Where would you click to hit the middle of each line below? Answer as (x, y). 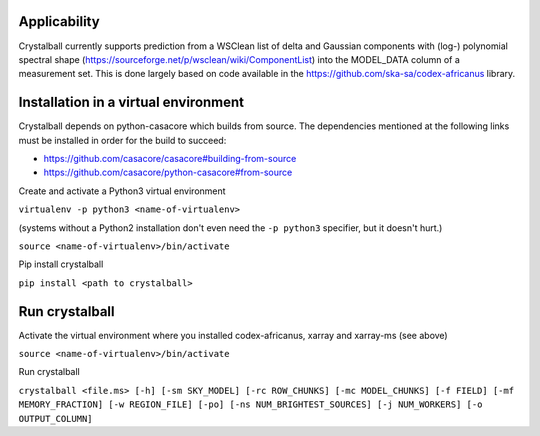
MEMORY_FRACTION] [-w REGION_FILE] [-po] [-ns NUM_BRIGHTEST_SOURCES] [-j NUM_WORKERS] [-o (250, 404)
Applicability (59, 21)
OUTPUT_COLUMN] (56, 418)
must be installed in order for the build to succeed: (122, 140)
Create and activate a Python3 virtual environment (122, 191)
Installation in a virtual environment (131, 102)
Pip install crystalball (61, 264)
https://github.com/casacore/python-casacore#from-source (168, 172)
